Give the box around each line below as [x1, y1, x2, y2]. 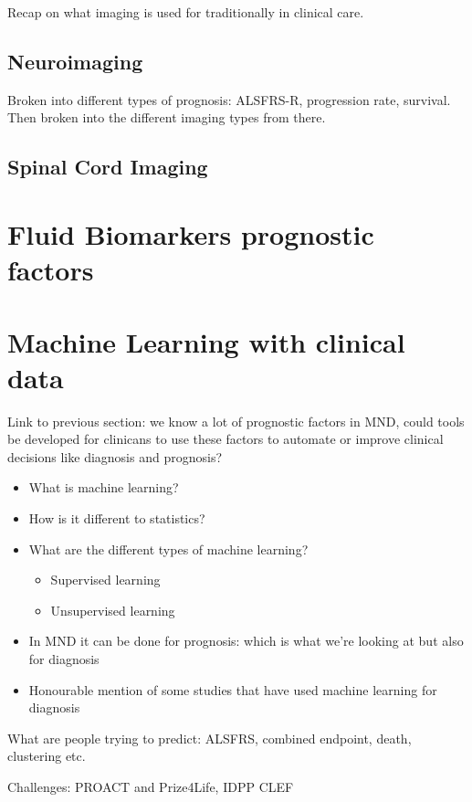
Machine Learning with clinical [7, 322, 405, 360]
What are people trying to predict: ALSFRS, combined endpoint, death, [7, 728, 412, 747]
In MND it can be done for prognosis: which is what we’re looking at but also [28, 631, 464, 650]
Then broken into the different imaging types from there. [7, 108, 326, 127]
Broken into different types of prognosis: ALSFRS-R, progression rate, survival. [7, 90, 451, 109]
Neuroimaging [7, 47, 143, 75]
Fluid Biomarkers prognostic [7, 215, 374, 252]
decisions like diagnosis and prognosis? [7, 447, 223, 466]
